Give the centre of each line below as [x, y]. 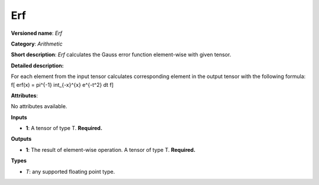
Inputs [19, 117]
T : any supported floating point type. [70, 171]
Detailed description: [38, 66]
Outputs [21, 139]
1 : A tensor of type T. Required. [64, 128]
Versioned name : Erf [37, 33]
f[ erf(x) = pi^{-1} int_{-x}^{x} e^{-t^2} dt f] [62, 85]
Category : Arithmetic [37, 44]
